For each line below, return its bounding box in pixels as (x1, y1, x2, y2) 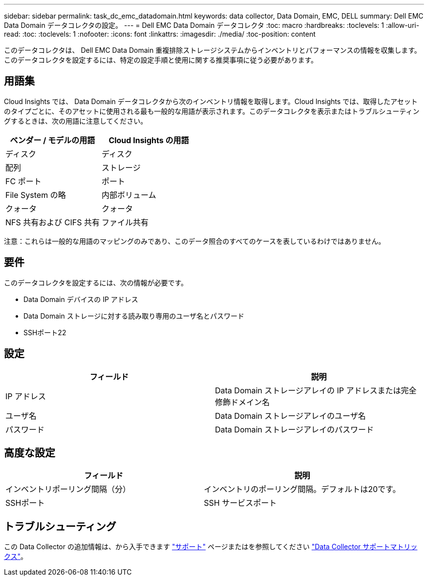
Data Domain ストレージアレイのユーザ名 (215, 410, 366, 421)
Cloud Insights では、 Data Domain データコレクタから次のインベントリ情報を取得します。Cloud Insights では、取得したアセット (4, 97, 418, 106)
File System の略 (5, 190, 66, 200)
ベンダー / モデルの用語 (10, 135, 95, 145)
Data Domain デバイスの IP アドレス (23, 295, 138, 303)
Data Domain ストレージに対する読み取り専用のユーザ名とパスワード (23, 311, 245, 320)
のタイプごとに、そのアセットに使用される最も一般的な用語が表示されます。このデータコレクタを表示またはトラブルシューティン (4, 107, 420, 115)
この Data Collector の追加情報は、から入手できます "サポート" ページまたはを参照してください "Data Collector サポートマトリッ (4, 542, 418, 551)
